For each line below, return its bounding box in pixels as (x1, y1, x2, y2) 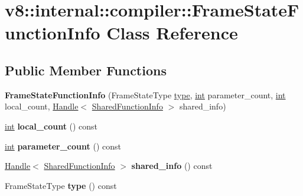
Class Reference (106, 21, 238, 45)
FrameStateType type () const (5, 179, 117, 191)
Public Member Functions (5, 61, 167, 79)
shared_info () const (131, 160, 213, 172)
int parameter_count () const (5, 139, 121, 152)
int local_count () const (5, 119, 98, 132)
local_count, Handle (5, 100, 79, 112)
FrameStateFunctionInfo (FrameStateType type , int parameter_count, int (5, 88, 286, 101)
